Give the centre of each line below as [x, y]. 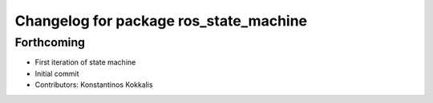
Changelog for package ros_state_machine [161, 21]
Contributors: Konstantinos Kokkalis [94, 85]
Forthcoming [50, 42]
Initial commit [57, 73]
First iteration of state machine [85, 62]
